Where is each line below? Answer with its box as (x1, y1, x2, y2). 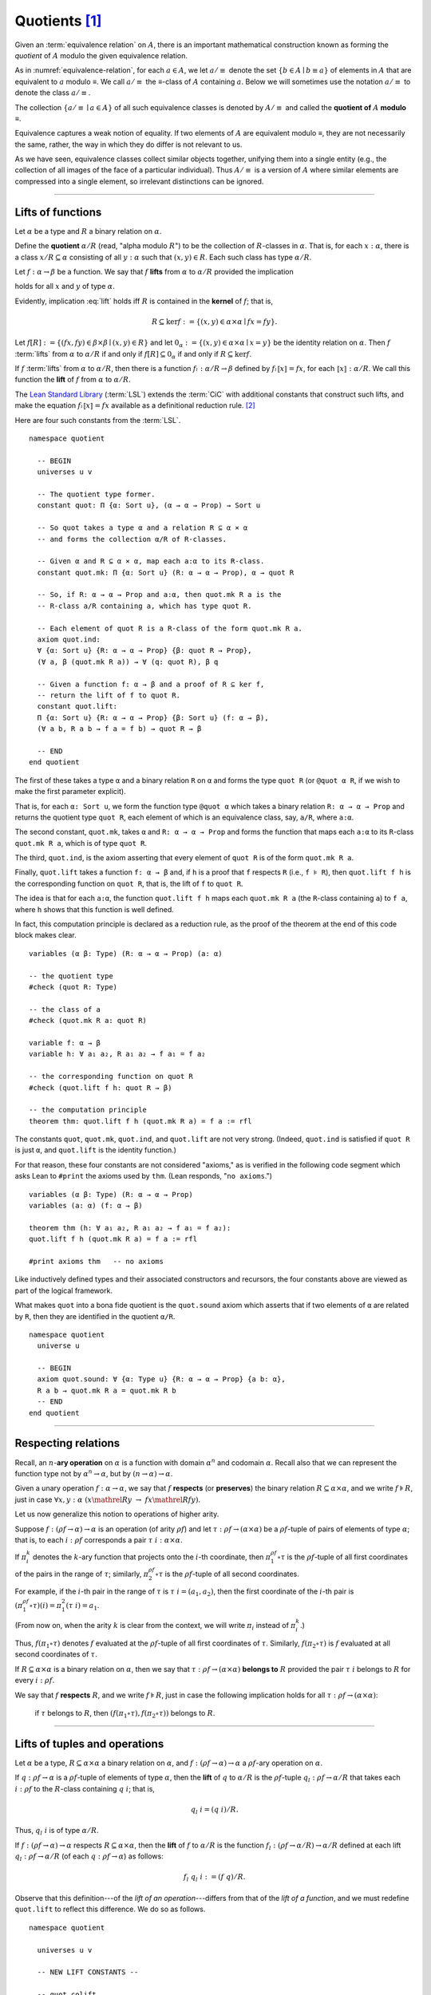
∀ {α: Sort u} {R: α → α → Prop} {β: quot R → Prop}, (37, 646, 252, 655)
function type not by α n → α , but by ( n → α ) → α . (14, 1468, 173, 1478)
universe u (37, 1341, 80, 1350)
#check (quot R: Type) (29, 982, 118, 991)
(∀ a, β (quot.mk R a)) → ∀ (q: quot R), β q (37, 657, 219, 666)
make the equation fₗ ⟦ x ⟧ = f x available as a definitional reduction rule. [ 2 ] (14, 401, 255, 410)
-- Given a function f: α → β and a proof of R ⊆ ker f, (37, 679, 265, 689)
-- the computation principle (29, 1105, 148, 1115)
